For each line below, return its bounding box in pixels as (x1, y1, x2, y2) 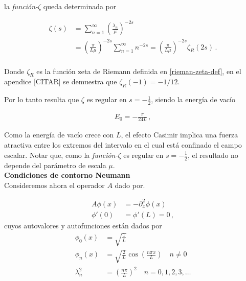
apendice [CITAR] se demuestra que (4, 76, 117, 87)
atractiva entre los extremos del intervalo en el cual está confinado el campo (4, 139, 242, 150)
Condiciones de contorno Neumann (4, 170, 130, 180)
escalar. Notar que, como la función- (4, 149, 118, 160)
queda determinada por (43, 1, 117, 11)
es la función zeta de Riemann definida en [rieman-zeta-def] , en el (36, 65, 241, 76)
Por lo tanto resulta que (4, 94, 79, 105)
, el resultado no (187, 149, 238, 160)
